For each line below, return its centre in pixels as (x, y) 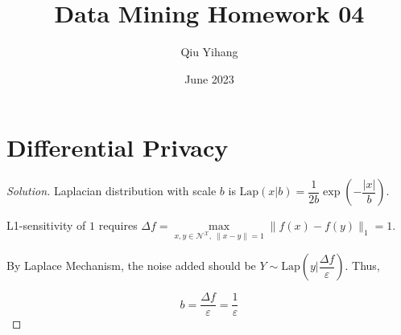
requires (118, 225)
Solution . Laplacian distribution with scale (112, 191)
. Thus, (362, 266)
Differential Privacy (118, 147)
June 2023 (209, 78)
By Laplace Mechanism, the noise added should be (131, 266)
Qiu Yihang (209, 52)
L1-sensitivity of (46, 225)
